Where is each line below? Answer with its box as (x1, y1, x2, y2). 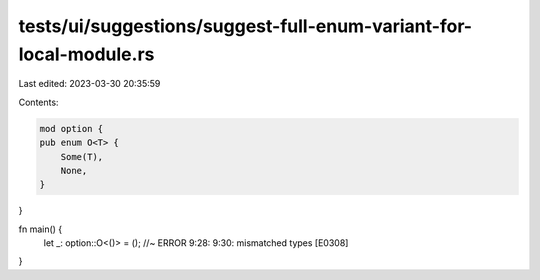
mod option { (39, 123, 104, 134)
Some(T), (60, 151, 104, 162)
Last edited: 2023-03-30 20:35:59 (18, 78, 161, 90)
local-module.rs (18, 43, 155, 65)
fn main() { (18, 223, 63, 235)
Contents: (18, 96, 59, 108)
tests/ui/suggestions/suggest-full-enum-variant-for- (18, 15, 473, 37)
